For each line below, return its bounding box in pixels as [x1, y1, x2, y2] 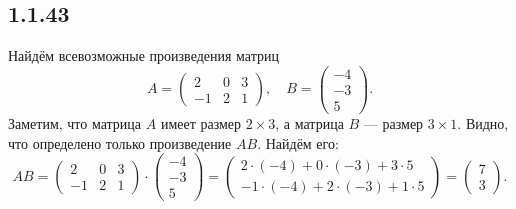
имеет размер [160, 112, 242, 133]
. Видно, [457, 112, 509, 133]
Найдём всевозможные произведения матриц [8, 45, 279, 66]
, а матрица [275, 112, 344, 133]
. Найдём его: [257, 132, 339, 153]
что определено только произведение [8, 132, 232, 153]
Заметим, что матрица [8, 112, 142, 133]
